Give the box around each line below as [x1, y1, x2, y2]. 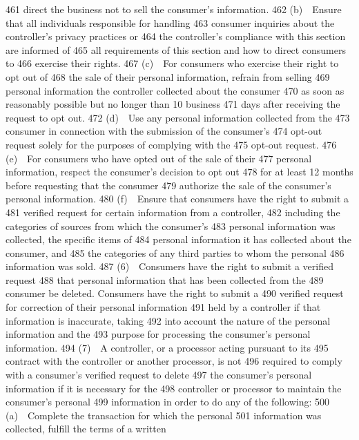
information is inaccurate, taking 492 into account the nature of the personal [6, 313, 331, 327]
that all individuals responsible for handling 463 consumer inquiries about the [6, 15, 335, 30]
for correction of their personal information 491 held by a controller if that [6, 300, 321, 314]
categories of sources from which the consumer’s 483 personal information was [6, 218, 336, 233]
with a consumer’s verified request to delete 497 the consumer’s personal [6, 367, 312, 382]
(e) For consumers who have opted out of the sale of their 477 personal [6, 151, 312, 165]
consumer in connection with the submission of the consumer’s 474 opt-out [6, 124, 322, 138]
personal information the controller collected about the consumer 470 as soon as [6, 83, 345, 97]
